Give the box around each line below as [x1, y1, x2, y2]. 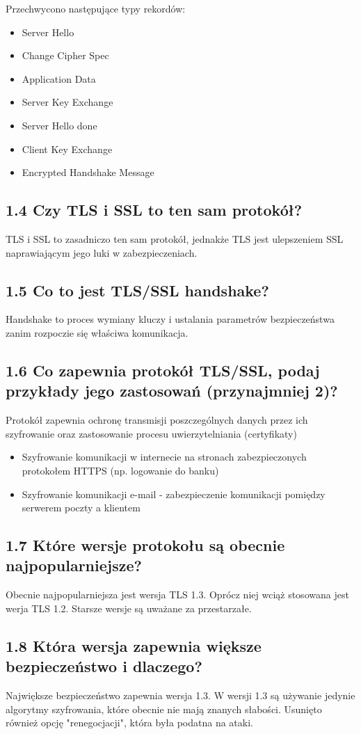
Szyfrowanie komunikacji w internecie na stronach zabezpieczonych [22, 449, 307, 464]
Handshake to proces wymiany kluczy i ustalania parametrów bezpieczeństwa [6, 312, 335, 326]
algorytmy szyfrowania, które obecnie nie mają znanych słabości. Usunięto [6, 701, 322, 716]
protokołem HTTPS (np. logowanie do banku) [22, 463, 219, 477]
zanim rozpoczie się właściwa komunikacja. [6, 325, 188, 340]
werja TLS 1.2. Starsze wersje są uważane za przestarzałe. [6, 600, 252, 615]
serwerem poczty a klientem [22, 500, 141, 515]
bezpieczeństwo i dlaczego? [6, 655, 202, 677]
